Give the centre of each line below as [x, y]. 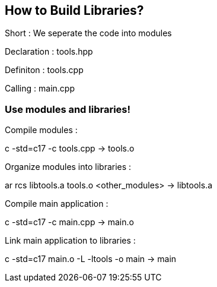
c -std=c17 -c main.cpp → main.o [69, 222]
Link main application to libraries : [70, 241]
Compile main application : [57, 204]
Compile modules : [41, 130]
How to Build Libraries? [74, 10]
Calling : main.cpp [40, 89]
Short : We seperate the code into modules [88, 33]
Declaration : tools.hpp [49, 52]
